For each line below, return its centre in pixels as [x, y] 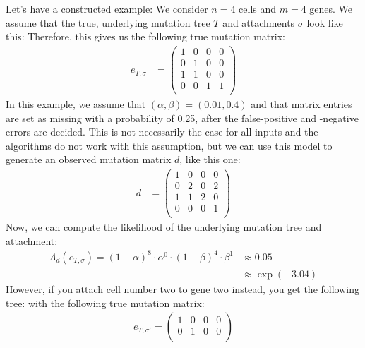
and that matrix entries [301, 104]
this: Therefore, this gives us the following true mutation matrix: [145, 36]
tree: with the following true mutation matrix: [105, 302]
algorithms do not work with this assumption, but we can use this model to [169, 145]
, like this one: [210, 159]
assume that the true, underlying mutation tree [108, 22]
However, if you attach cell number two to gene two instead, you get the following [182, 289]
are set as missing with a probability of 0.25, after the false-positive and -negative [182, 118]
